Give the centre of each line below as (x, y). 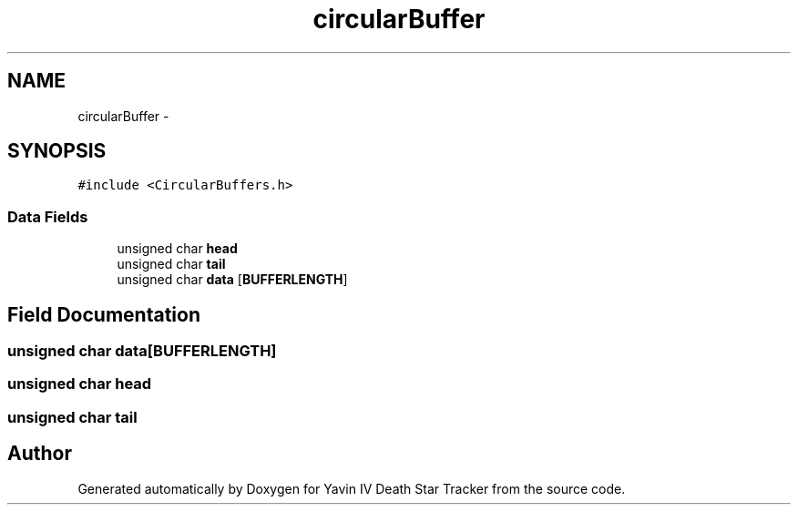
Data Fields (48, 216)
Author (40, 454)
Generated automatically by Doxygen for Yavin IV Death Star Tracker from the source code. (352, 488)
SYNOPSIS (57, 151)
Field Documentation (104, 314)
